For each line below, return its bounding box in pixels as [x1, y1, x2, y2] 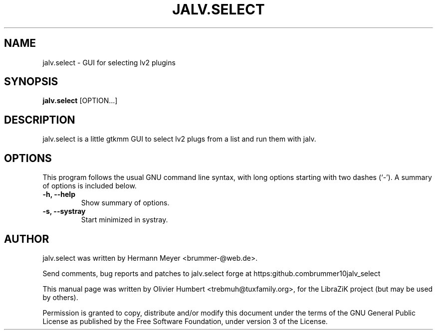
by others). [42, 293, 78, 302]
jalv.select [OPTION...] [42, 96, 118, 105]
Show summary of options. [81, 198, 170, 207]
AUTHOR [4, 232, 49, 245]
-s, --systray [42, 207, 86, 216]
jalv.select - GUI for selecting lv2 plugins [42, 58, 176, 67]
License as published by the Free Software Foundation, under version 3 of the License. [42, 317, 328, 326]
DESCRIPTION [4, 113, 75, 126]
